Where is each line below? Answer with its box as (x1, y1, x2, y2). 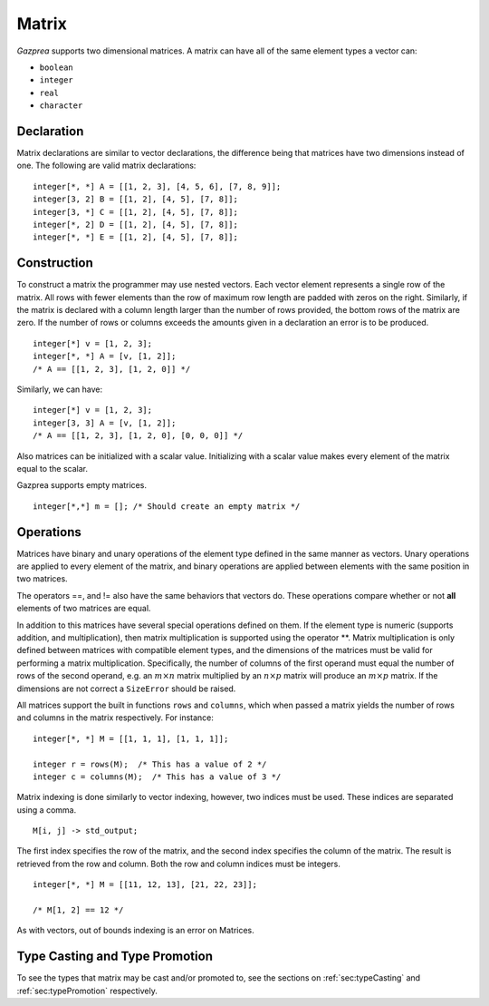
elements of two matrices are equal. (16, 603, 151, 614)
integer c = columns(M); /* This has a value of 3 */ (33, 771, 282, 782)
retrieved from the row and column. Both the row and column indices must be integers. (16, 858, 341, 869)
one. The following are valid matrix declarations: (16, 160, 197, 171)
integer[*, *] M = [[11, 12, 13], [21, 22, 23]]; (33, 880, 258, 890)
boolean (39, 62, 74, 73)
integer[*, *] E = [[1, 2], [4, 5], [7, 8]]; (33, 232, 239, 242)
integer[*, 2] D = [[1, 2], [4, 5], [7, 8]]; (33, 219, 239, 230)
